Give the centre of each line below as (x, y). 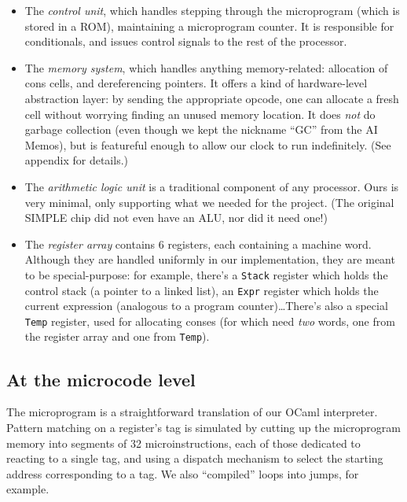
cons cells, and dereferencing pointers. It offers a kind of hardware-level (196, 83)
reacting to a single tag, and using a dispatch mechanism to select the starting (195, 458)
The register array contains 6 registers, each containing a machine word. (198, 244)
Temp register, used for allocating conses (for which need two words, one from (210, 321)
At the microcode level (101, 379)
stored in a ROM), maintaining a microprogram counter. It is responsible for (209, 26)
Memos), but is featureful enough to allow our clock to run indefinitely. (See (208, 144)
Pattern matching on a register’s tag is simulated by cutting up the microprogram (204, 427)
